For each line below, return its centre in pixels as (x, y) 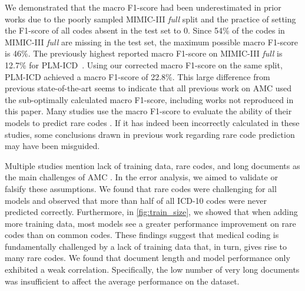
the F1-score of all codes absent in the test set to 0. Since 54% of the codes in (145, 30)
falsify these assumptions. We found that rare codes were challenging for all (141, 188)
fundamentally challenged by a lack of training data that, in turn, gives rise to (146, 246)
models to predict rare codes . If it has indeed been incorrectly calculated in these (152, 122)
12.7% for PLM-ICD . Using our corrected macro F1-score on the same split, (144, 65)
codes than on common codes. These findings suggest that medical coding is (142, 235)
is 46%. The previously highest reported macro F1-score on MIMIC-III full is (144, 53)
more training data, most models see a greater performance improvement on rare (150, 223)
